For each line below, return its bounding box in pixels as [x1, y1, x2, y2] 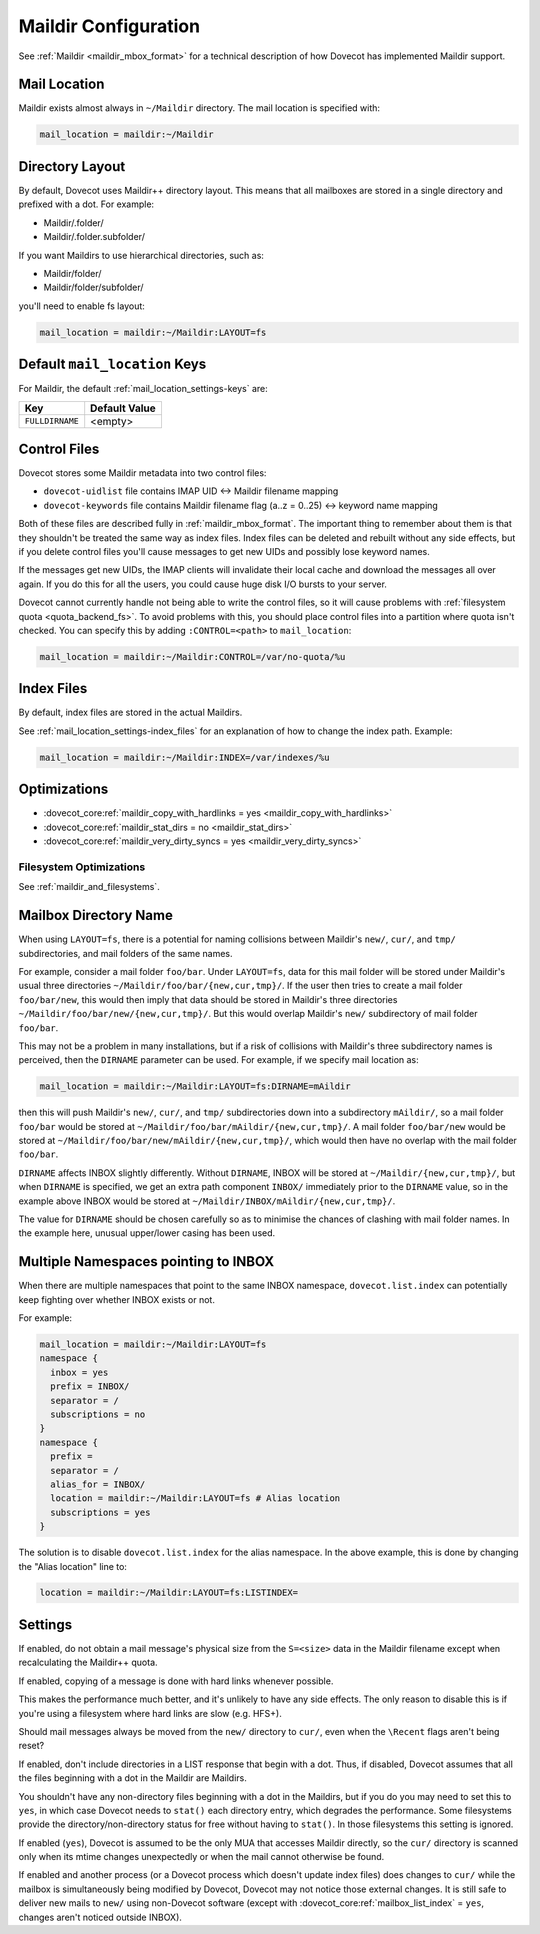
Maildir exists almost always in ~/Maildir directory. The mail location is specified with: [18, 102, 380, 114]
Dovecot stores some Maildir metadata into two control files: [18, 467, 267, 479]
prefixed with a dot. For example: [18, 198, 155, 210]
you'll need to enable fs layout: [18, 300, 145, 312]
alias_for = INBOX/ [50, 1478, 146, 1490]
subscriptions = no [50, 1409, 146, 1420]
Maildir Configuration [18, 15, 200, 37]
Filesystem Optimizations [18, 860, 146, 874]
